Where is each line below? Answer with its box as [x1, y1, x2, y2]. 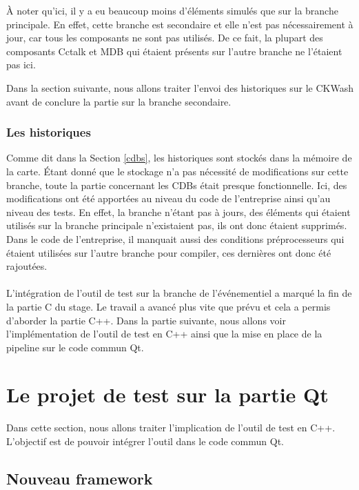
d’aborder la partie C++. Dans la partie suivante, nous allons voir [6, 313, 286, 327]
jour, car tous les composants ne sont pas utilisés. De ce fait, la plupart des [6, 30, 323, 45]
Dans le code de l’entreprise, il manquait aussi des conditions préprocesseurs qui [6, 231, 345, 246]
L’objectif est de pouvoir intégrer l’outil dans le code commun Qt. [6, 434, 284, 448]
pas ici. [6, 57, 36, 72]
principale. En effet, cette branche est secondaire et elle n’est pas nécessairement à [6, 17, 353, 31]
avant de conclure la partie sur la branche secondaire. [6, 94, 232, 108]
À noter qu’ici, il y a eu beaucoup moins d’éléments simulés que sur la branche [6, 3, 338, 17]
